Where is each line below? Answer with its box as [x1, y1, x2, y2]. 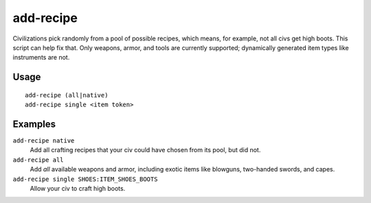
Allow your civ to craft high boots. [30, 184, 126, 192]
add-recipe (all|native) [25, 91, 109, 99]
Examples [12, 118, 56, 130]
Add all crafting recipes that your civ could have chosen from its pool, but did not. [30, 146, 261, 154]
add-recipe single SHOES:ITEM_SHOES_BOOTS [12, 175, 158, 183]
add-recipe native [12, 137, 75, 145]
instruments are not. [12, 53, 70, 62]
